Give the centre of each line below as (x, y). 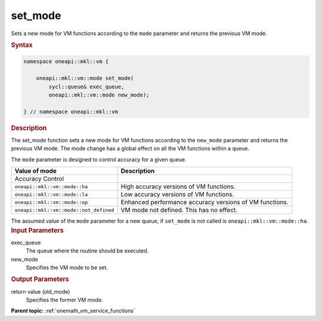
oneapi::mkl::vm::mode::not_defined (64, 210)
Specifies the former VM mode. (65, 300)
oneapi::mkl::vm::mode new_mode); (99, 95)
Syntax (22, 45)
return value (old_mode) (41, 291)
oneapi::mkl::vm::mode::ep (51, 202)
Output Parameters (40, 279)
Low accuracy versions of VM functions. (177, 195)
